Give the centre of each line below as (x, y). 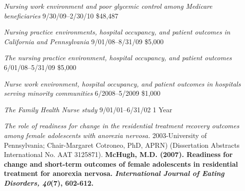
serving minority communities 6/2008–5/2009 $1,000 (82, 93)
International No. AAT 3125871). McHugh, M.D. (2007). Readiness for (118, 154)
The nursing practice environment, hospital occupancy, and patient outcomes (118, 58)
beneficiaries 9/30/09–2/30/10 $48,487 (61, 15)
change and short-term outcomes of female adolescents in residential (121, 164)
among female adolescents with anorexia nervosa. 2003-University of (105, 135)
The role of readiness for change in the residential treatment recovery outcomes (122, 126)
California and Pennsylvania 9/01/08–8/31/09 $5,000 (84, 41)
